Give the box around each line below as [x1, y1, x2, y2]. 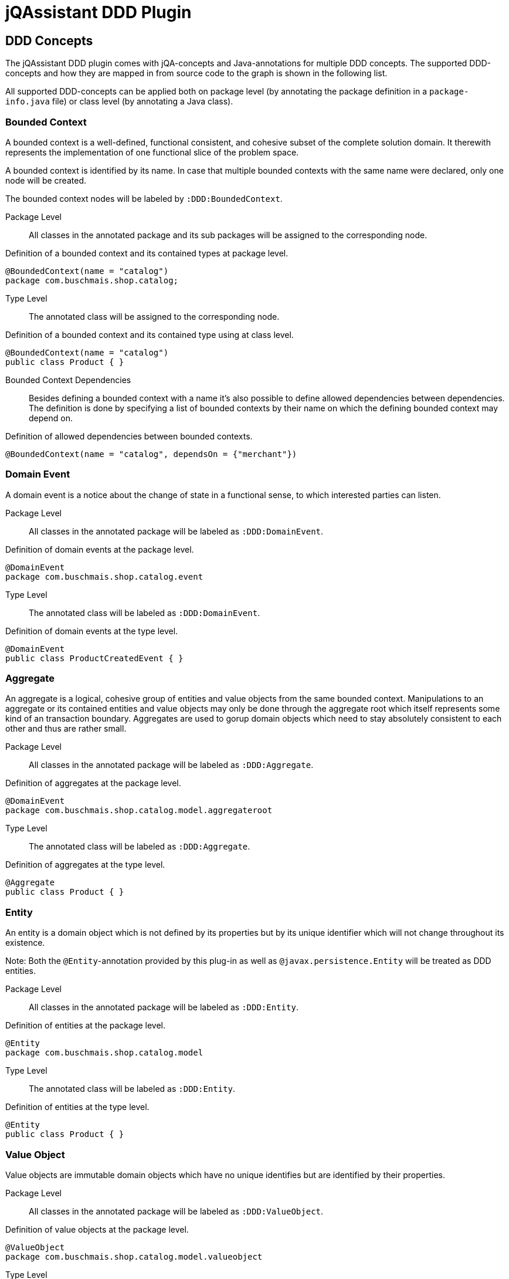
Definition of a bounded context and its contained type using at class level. [5, 329, 294, 340]
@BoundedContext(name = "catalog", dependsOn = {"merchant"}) [5, 449, 297, 459]
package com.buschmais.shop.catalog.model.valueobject [5, 1251, 263, 1261]
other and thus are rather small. [5, 723, 127, 734]
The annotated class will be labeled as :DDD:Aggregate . [29, 841, 250, 852]
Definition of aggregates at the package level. [5, 778, 181, 789]
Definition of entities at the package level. [5, 1020, 166, 1031]
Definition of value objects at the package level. [5, 1224, 189, 1234]
